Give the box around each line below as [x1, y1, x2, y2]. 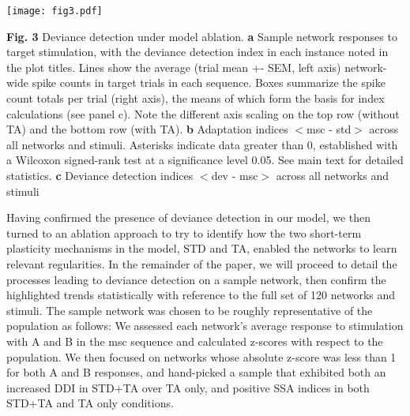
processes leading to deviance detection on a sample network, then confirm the [6, 271, 386, 287]
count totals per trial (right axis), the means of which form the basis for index [6, 90, 385, 107]
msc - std [307, 121, 352, 137]
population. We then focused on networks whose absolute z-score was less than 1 [6, 348, 397, 365]
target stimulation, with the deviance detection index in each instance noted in [6, 43, 389, 60]
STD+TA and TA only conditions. [6, 395, 174, 411]
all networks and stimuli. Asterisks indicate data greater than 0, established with [6, 136, 398, 152]
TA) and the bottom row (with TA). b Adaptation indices [6, 121, 288, 137]
